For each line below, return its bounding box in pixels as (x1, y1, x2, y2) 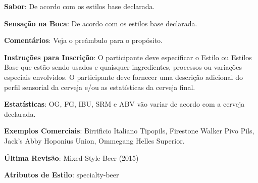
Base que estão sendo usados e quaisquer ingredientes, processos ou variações (4, 62, 242, 72)
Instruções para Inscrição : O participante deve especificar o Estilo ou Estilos (4, 52, 252, 62)
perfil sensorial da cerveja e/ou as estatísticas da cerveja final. (4, 81, 195, 92)
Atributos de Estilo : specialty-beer (4, 169, 119, 180)
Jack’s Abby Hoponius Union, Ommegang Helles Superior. (4, 135, 185, 146)
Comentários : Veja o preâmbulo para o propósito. (4, 35, 163, 45)
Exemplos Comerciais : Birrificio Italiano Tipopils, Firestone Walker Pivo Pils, (4, 125, 254, 136)
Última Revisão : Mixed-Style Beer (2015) (4, 152, 139, 163)
